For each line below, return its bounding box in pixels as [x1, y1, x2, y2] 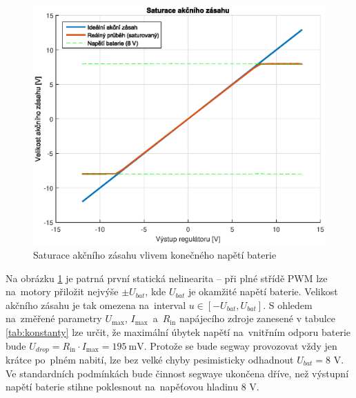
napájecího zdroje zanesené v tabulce [179, 311, 336, 326]
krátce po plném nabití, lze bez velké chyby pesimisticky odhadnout [6, 352, 294, 366]
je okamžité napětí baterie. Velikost [188, 284, 338, 299]
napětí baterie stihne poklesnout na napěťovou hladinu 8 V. [6, 379, 259, 394]
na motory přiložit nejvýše [6, 284, 119, 299]
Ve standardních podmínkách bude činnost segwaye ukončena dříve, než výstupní [6, 366, 349, 380]
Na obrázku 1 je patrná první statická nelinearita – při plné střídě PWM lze [6, 270, 328, 285]
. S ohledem [263, 297, 313, 312]
